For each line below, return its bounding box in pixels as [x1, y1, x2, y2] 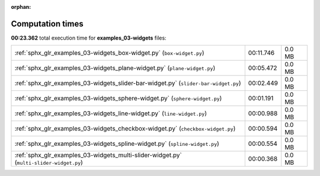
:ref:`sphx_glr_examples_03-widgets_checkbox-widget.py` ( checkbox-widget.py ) [14, 125, 236, 133]
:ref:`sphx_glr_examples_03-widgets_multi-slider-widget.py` [14, 151, 182, 159]
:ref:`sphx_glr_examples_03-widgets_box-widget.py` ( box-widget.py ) [14, 49, 204, 57]
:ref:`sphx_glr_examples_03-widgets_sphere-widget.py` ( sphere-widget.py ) [14, 94, 222, 103]
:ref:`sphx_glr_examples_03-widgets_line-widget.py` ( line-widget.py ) [14, 109, 207, 118]
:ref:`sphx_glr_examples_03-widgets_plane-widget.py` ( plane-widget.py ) [14, 64, 216, 72]
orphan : [11, 4, 31, 10]
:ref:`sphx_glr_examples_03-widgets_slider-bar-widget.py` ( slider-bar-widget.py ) [14, 79, 241, 87]
